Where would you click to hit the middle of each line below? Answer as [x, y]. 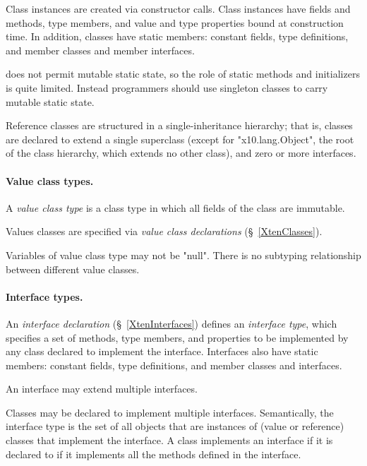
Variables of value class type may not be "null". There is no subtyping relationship [183, 255]
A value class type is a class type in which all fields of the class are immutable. [175, 207]
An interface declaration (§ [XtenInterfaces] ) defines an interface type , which [172, 323]
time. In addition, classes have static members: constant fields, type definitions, [177, 36]
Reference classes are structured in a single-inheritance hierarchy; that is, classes [179, 125]
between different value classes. [73, 269]
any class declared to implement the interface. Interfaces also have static [162, 351]
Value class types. [50, 180]
